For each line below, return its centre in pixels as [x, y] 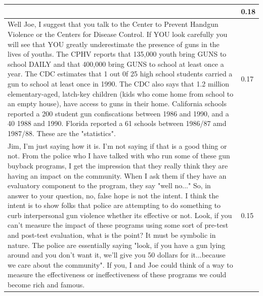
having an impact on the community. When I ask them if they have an [117, 175]
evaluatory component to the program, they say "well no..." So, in [109, 185]
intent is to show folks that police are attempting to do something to [114, 205]
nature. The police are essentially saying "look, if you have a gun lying [117, 245]
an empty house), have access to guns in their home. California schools [117, 103]
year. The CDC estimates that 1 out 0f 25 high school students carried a [120, 74]
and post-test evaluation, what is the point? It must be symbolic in [112, 235]
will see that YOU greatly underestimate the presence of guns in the [114, 44]
